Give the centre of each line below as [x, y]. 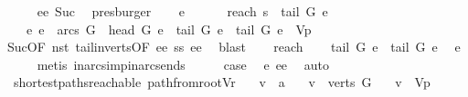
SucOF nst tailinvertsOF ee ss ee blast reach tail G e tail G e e [234, 47]
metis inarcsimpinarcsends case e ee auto [183, 64]
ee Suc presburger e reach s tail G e [182, 11]
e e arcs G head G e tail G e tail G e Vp [169, 29]
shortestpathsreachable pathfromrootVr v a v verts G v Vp [222, 82]
